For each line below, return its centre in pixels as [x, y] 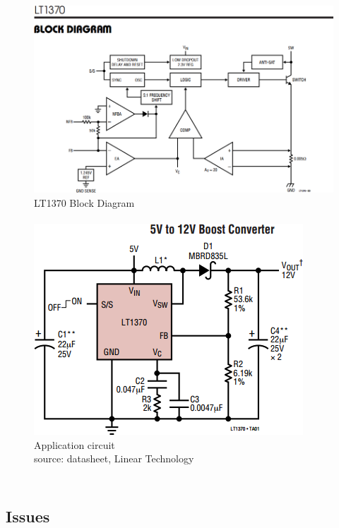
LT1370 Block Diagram [84, 202]
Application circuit [75, 444]
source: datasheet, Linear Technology [114, 458]
